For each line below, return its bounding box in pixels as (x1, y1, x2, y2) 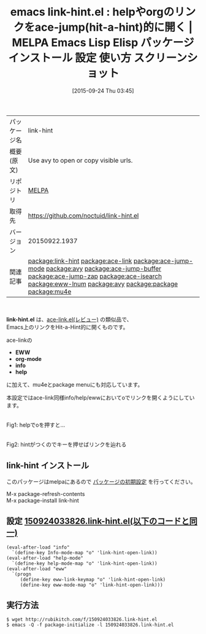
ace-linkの (6, 336, 32, 344)
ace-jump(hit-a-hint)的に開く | (34, 20, 193, 34)
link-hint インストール (6, 460, 90, 471)
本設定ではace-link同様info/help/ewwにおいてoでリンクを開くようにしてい (6, 393, 195, 401)
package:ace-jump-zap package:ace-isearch (28, 272, 162, 280)
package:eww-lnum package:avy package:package (28, 279, 178, 288)
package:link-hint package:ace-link (28, 257, 132, 265)
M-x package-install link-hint (6, 497, 79, 504)
